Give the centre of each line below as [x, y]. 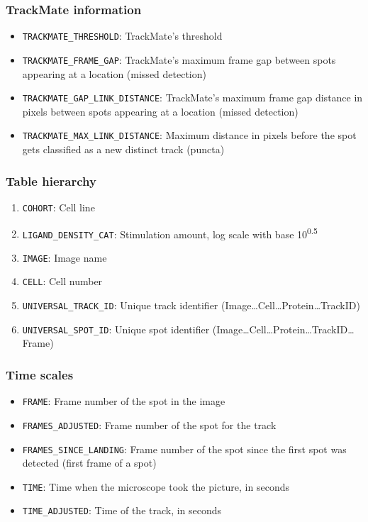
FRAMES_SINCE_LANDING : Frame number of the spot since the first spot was [184, 449]
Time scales [40, 374]
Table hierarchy [51, 181]
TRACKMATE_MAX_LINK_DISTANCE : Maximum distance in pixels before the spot [189, 135]
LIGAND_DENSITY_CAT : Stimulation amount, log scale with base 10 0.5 [170, 233]
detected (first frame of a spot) [89, 463]
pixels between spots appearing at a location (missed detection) [160, 111]
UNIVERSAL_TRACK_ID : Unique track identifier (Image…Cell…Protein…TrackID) [191, 305]
